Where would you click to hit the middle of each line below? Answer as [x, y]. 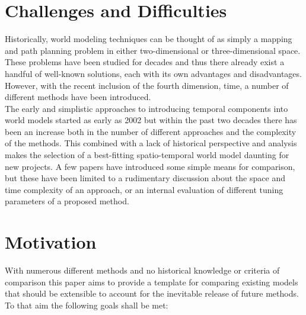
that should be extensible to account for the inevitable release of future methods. [152, 293]
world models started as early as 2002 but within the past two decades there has [151, 120]
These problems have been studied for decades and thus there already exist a [145, 62]
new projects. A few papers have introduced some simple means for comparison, [150, 166]
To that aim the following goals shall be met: [87, 305]
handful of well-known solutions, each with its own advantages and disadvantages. [153, 73]
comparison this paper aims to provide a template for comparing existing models [152, 282]
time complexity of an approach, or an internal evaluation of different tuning [144, 189]
